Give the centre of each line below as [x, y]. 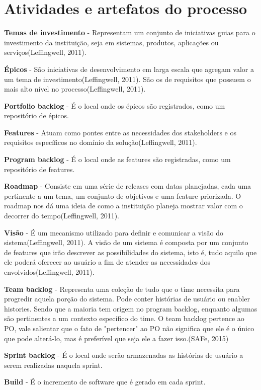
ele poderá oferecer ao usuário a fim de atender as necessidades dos [107, 262]
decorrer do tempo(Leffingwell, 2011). [62, 216]
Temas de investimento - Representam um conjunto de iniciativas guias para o [130, 32]
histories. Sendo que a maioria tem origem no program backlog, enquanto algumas [131, 308]
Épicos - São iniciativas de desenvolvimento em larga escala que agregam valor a [129, 69]
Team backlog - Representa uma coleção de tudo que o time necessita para [122, 289]
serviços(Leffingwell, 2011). [45, 52]
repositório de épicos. [36, 115]
